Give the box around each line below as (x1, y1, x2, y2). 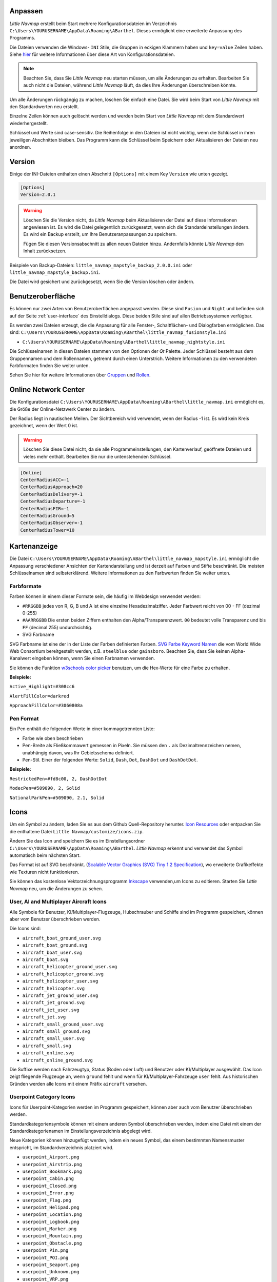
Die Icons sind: (9, 926, 41, 932)
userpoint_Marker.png (22, 1226, 77, 1232)
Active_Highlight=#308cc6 (9, 684, 75, 690)
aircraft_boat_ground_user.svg (22, 935, 101, 941)
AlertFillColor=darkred (9, 693, 69, 699)
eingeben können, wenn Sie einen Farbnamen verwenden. (32, 655, 155, 662)
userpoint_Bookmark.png (22, 1168, 82, 1174)
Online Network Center (9, 385, 85, 394)
